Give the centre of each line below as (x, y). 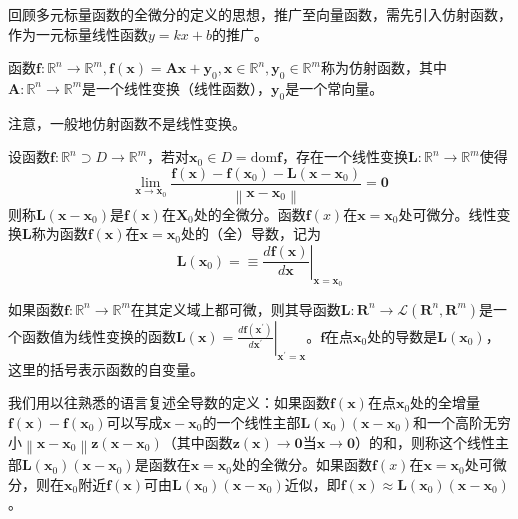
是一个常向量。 (334, 87)
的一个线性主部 (251, 421)
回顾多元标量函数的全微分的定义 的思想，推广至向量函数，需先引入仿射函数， (260, 14)
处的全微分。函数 (249, 213)
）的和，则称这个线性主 (431, 441)
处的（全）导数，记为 (250, 233)
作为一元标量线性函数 (78, 33)
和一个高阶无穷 (462, 421)
